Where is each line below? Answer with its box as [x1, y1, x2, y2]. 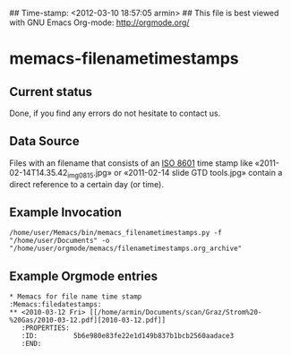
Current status [9, 84, 92, 100]
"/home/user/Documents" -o [9, 237, 110, 246]
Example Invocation [9, 205, 123, 220]
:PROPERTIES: [21, 324, 70, 333]
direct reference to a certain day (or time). [9, 178, 164, 189]
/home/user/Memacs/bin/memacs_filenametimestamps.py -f [9, 229, 222, 238]
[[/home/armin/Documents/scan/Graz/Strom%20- [89, 308, 262, 317]
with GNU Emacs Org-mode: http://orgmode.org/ [9, 17, 190, 28]
